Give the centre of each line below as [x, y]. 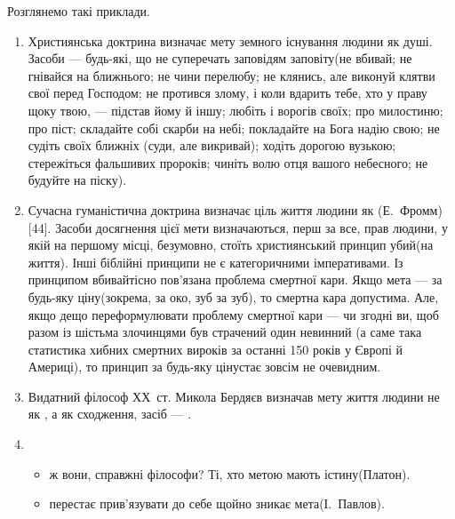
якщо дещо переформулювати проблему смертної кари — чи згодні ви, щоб [233, 314]
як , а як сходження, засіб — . [110, 414]
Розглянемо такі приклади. [79, 11]
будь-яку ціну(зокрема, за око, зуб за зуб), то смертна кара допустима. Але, [233, 296]
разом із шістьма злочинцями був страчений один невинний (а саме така [225, 332]
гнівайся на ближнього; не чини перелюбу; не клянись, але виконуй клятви [231, 75]
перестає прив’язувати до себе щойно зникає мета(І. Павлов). [217, 503]
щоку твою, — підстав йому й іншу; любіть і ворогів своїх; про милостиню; [235, 110]
